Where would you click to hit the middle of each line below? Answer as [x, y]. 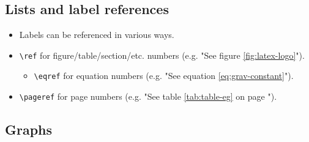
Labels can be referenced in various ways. [97, 35]
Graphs [29, 129]
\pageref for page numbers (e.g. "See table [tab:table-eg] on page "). [148, 96]
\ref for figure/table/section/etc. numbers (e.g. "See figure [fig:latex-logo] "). [162, 55]
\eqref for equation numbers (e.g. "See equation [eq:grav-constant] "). [164, 76]
